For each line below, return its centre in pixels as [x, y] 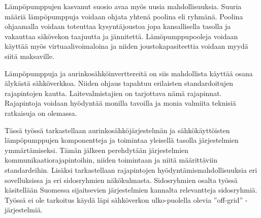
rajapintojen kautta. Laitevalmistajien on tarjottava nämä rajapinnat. [113, 93]
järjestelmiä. [24, 210]
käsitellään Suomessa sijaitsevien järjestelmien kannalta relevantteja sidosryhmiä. [131, 190]
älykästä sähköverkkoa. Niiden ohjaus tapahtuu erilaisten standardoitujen [119, 83]
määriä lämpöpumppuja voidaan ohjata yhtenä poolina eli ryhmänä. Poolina [124, 16]
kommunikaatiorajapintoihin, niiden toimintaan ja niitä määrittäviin [111, 160]
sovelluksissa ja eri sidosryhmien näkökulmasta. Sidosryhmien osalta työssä [121, 180]
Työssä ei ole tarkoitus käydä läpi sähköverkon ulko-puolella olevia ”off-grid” [124, 199]
